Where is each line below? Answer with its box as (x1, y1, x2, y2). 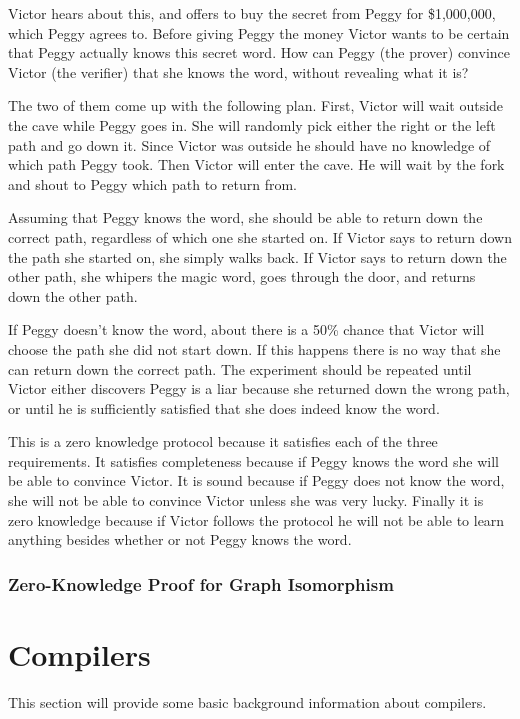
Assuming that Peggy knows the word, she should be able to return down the (8, 207, 483, 228)
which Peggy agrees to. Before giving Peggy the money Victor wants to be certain (8, 22, 510, 43)
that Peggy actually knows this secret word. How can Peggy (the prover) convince (8, 42, 511, 63)
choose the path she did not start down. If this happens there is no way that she (8, 338, 501, 359)
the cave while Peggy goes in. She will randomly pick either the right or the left (8, 114, 496, 135)
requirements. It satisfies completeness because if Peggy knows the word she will (8, 450, 499, 471)
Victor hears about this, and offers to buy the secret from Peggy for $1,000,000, (8, 3, 496, 23)
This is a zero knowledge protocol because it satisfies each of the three (8, 431, 438, 452)
